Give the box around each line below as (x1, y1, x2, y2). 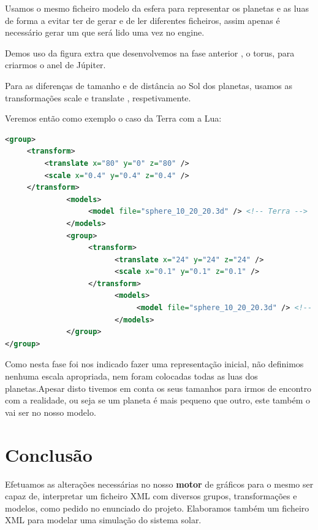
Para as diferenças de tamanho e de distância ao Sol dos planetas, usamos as (5, 79, 293, 92)
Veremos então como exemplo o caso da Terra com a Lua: (5, 112, 222, 125)
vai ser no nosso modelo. (5, 405, 96, 418)
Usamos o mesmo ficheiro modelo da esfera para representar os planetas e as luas (5, 2, 309, 14)
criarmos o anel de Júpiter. (5, 58, 106, 71)
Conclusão (5, 442, 93, 467)
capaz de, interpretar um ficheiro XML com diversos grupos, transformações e (5, 489, 297, 502)
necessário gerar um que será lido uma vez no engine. (5, 26, 205, 39)
